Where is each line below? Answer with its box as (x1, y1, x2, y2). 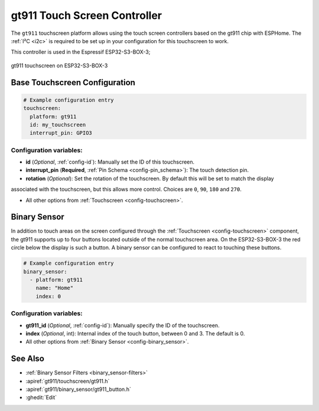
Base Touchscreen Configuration (11, 77, 136, 87)
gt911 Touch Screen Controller (11, 9, 162, 22)
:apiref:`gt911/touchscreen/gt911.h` (25, 377, 110, 384)
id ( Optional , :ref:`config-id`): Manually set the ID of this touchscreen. (25, 158, 195, 165)
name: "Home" (35, 285, 74, 292)
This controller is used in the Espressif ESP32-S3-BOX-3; (11, 48, 151, 56)
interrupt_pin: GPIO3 (30, 130, 93, 136)
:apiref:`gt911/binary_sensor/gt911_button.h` (25, 386, 131, 393)
